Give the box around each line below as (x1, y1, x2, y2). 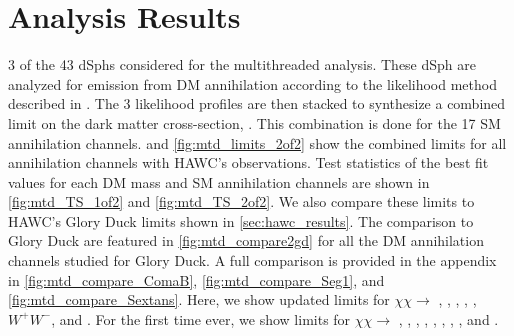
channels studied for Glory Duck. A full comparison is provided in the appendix (8, 250, 497, 271)
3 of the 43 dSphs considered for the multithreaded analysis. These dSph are (8, 54, 477, 75)
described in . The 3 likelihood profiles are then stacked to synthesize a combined (8, 93, 506, 114)
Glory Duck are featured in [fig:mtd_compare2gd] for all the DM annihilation (8, 230, 484, 251)
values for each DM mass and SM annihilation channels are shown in (8, 171, 430, 192)
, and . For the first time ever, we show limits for (51, 308, 351, 329)
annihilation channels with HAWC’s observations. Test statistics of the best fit (8, 152, 489, 173)
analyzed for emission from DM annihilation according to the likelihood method (8, 73, 497, 94)
